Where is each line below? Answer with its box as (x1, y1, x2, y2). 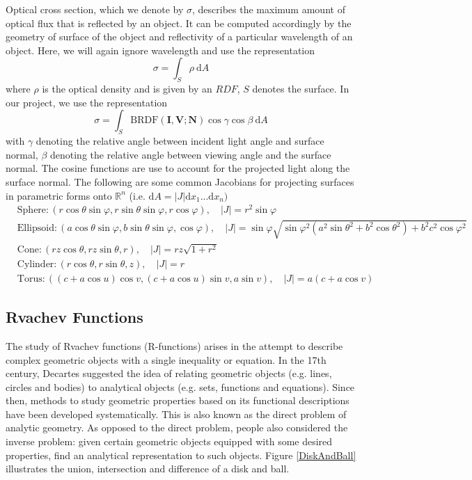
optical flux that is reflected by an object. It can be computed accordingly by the (6, 15, 352, 30)
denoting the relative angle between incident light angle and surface (36, 134, 324, 148)
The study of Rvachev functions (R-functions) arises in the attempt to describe (6, 338, 343, 353)
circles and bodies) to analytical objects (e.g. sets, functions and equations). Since (6, 379, 355, 394)
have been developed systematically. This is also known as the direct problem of (6, 406, 347, 421)
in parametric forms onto (6, 188, 112, 202)
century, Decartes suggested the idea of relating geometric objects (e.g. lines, (6, 366, 332, 381)
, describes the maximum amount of (192, 2, 345, 16)
